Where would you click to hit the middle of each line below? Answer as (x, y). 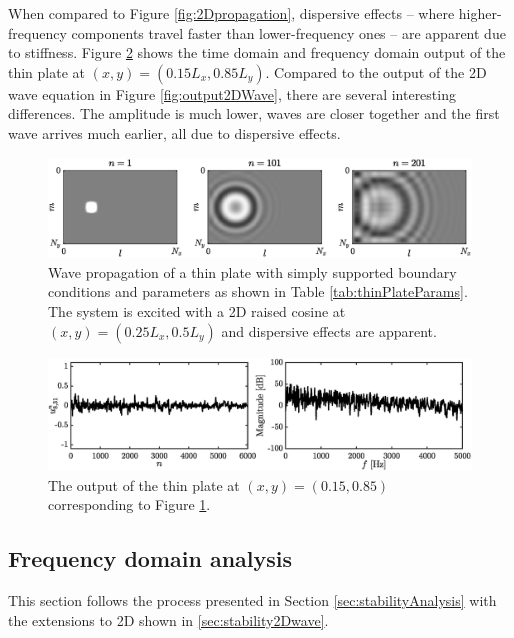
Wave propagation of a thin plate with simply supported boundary (252, 271)
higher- (480, 13)
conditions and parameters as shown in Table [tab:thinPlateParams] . (258, 291)
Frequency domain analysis (150, 558)
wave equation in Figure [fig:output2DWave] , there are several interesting (232, 93)
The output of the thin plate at (144, 484)
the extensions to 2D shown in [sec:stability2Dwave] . (168, 619)
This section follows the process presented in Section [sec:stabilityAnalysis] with (252, 599)
